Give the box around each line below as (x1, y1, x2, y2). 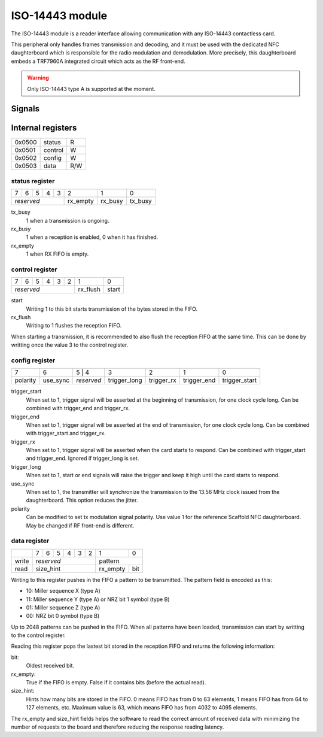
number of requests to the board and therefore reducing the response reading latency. (11, 723, 224, 730)
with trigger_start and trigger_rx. (26, 430, 106, 437)
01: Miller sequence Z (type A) (26, 603, 100, 611)
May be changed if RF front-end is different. (26, 521, 135, 529)
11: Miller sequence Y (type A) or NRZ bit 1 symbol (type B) (26, 596, 170, 603)
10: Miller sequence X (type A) (26, 587, 101, 595)
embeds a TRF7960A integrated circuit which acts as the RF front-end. (11, 57, 185, 65)
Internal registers (11, 123, 77, 133)
